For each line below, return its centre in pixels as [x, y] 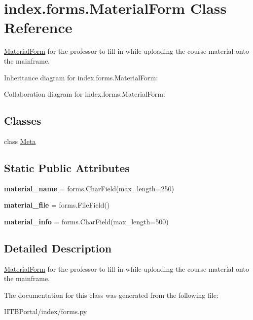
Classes [23, 121]
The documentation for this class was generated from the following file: [111, 295]
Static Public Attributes [67, 167]
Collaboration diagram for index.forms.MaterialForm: [85, 94]
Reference [38, 27]
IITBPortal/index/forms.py [46, 311]
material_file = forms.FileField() [57, 205]
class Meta [20, 141]
